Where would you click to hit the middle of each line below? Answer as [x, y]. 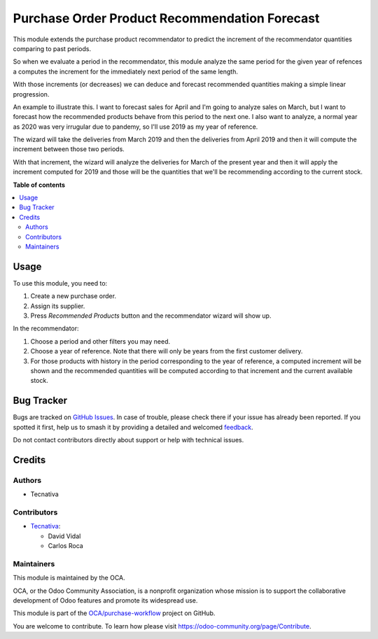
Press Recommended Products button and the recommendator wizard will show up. [151, 316]
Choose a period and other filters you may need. [100, 341]
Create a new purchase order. [73, 296]
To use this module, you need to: [60, 283]
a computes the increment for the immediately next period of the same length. [125, 71]
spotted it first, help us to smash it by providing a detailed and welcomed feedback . [133, 427]
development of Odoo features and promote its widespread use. [105, 601]
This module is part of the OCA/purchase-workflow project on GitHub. [114, 613]
